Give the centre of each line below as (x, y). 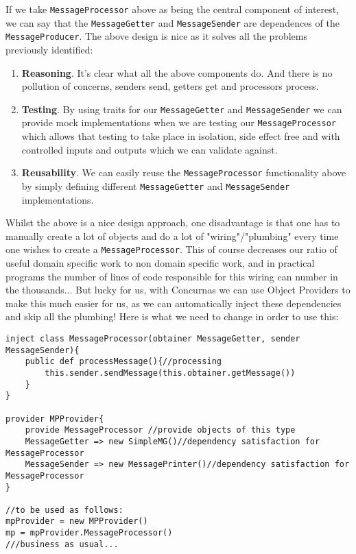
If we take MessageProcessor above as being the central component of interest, (173, 9)
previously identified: (49, 49)
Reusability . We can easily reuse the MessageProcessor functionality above (184, 172)
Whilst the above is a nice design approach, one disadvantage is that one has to (173, 222)
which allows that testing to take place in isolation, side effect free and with (181, 136)
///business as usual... (62, 544)
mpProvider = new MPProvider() (77, 521)
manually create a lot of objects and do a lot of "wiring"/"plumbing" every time (172, 236)
